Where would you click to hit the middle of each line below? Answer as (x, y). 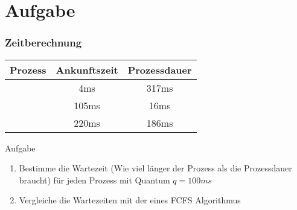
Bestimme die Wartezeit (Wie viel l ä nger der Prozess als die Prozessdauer (155, 168)
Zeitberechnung (43, 43)
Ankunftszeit (87, 69)
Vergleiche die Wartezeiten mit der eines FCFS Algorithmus (130, 200)
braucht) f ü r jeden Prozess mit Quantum (94, 180)
